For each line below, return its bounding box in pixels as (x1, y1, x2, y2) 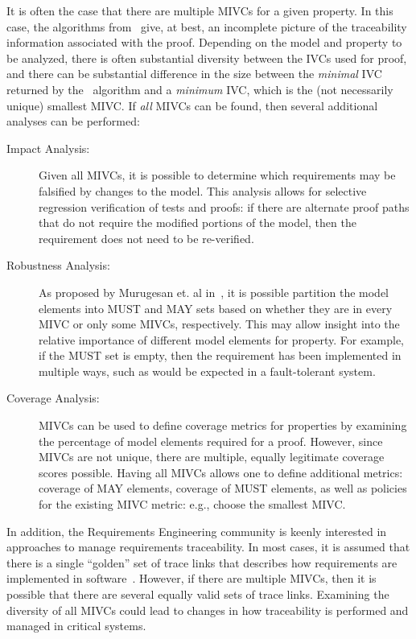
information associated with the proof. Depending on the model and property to (6, 34, 402, 51)
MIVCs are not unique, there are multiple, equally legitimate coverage (39, 448, 385, 465)
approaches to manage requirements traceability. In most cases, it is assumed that (6, 538, 410, 555)
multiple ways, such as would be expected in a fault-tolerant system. (39, 362, 376, 379)
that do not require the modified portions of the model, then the (39, 214, 356, 231)
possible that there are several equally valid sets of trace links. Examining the (6, 586, 389, 602)
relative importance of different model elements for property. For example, (39, 331, 404, 348)
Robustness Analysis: (6, 257, 110, 274)
